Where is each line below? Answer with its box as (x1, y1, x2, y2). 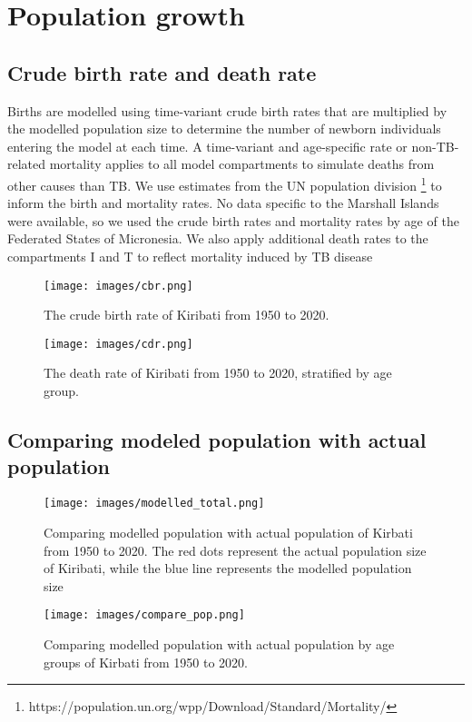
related (7, 154, 46, 173)
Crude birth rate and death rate (7, 58, 317, 86)
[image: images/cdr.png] (44, 337, 193, 351)
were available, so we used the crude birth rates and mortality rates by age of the (7, 211, 459, 230)
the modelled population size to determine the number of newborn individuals (7, 119, 441, 138)
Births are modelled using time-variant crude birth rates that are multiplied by (7, 101, 447, 120)
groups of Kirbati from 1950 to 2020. (44, 652, 248, 671)
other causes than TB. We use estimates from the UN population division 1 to (7, 173, 442, 194)
